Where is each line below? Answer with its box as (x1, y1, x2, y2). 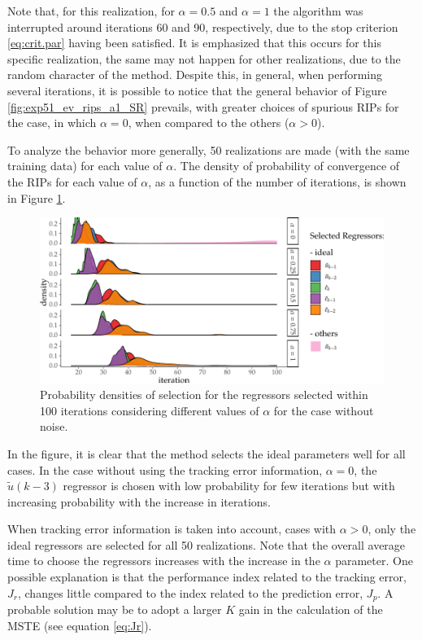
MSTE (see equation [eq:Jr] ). (7, 616, 152, 633)
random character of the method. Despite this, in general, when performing (7, 66, 383, 83)
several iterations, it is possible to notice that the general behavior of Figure (7, 81, 387, 99)
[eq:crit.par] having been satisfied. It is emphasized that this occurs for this (7, 34, 381, 51)
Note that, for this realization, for (7, 2, 175, 19)
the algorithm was (273, 2, 363, 19)
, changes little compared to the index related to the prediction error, (17, 584, 363, 601)
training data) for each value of (7, 157, 163, 174)
